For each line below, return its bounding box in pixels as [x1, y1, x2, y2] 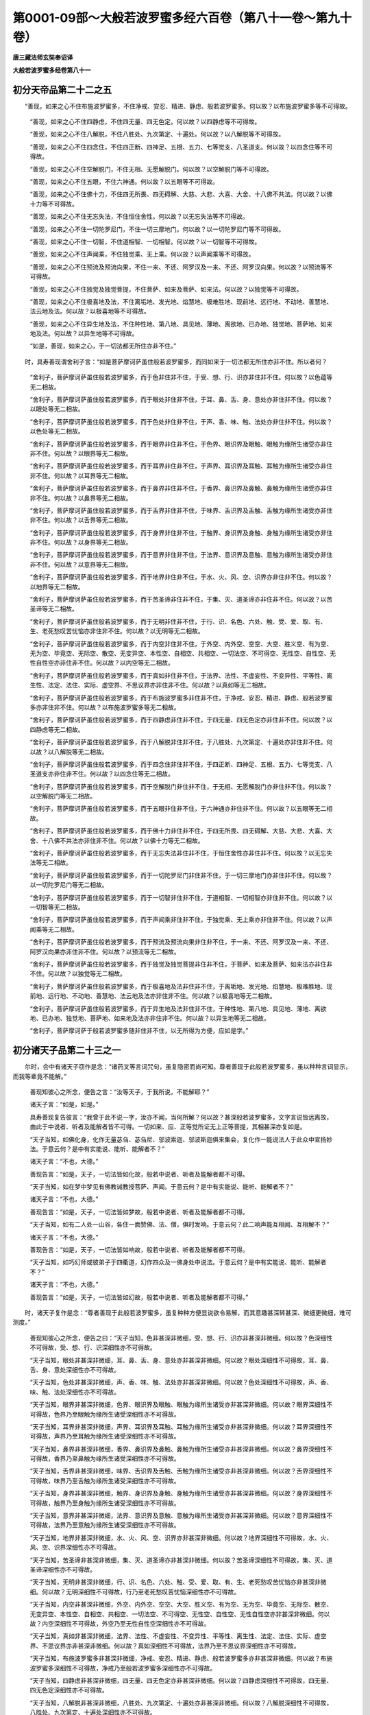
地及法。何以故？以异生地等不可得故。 [29, 329, 138, 338]
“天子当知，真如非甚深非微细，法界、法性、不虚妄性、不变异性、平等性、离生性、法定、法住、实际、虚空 [29, 1632, 327, 1640]
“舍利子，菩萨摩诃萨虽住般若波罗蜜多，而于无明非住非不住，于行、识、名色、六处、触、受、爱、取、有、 [29, 617, 327, 626]
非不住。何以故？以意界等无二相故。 [29, 560, 132, 569]
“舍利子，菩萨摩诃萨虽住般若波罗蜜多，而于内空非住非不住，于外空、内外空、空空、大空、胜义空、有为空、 [29, 639, 333, 648]
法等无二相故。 [29, 858, 72, 867]
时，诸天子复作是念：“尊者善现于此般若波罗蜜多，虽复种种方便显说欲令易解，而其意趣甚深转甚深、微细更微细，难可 [24, 1309, 352, 1316]
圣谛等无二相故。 [29, 604, 78, 613]
